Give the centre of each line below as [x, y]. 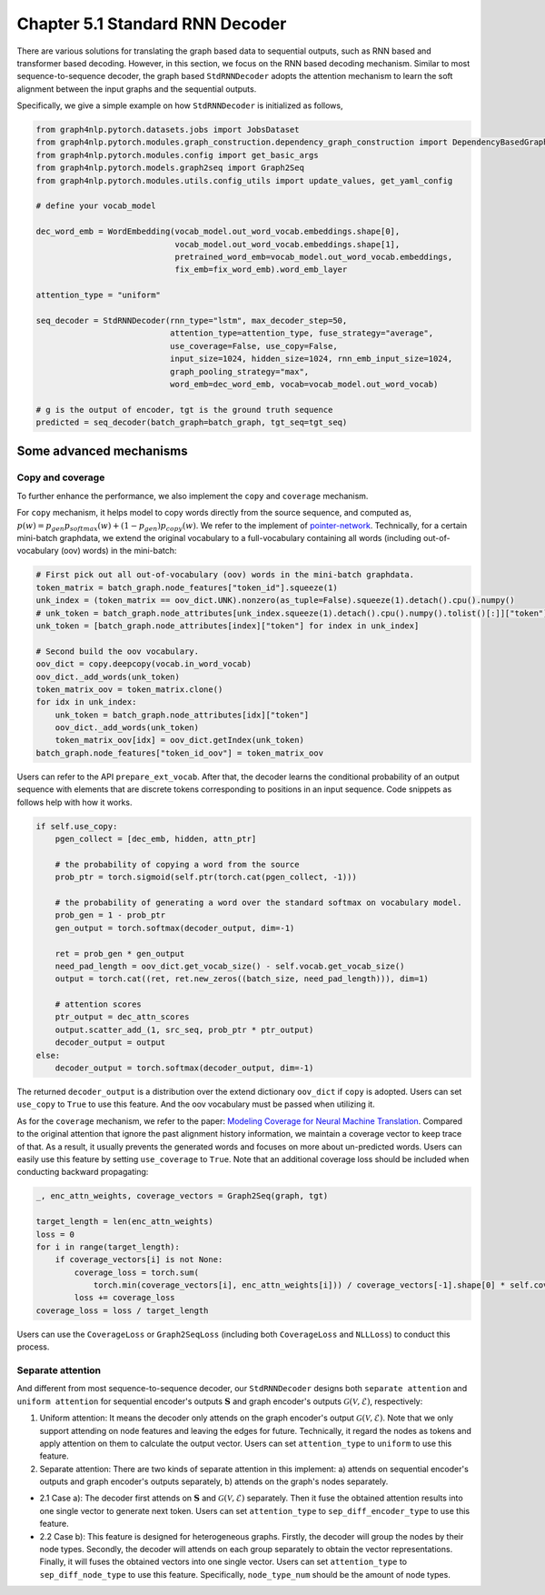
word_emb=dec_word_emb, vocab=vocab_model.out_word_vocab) [304, 384]
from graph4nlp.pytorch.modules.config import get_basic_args [177, 155]
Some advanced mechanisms [102, 451]
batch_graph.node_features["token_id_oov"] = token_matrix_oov [180, 753]
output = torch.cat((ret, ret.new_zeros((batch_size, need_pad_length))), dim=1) [242, 979]
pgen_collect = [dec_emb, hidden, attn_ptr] [156, 838]
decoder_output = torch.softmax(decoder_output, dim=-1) [184, 1068]
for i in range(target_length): [108, 1247]
